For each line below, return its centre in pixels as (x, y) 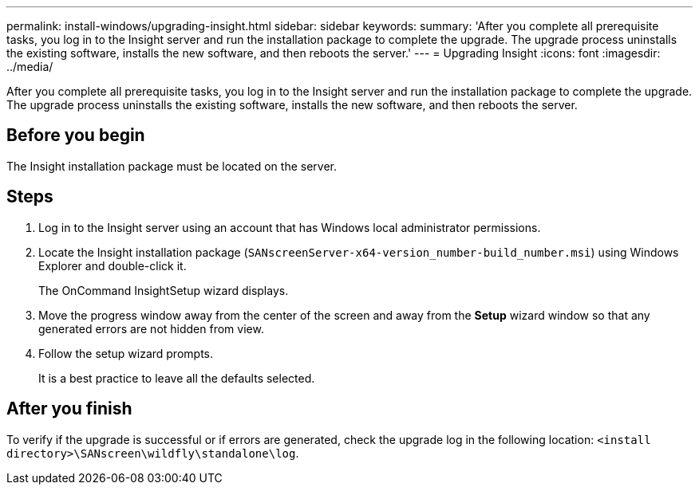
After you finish (69, 409)
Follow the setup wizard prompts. (126, 353)
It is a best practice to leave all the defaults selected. (177, 378)
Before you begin (76, 136)
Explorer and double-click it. (113, 265)
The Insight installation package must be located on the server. (172, 166)
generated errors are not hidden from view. (151, 328)
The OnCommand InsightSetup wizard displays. (164, 290)
